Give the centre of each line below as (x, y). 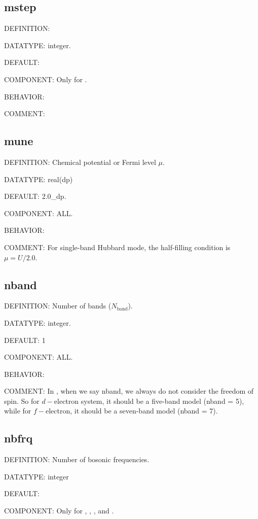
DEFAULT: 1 (25, 340)
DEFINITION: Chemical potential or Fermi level (80, 162)
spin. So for (22, 401)
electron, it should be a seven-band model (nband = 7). (132, 411)
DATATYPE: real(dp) (39, 179)
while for (18, 411)
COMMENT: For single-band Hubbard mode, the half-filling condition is (117, 247)
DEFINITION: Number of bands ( (58, 306)
